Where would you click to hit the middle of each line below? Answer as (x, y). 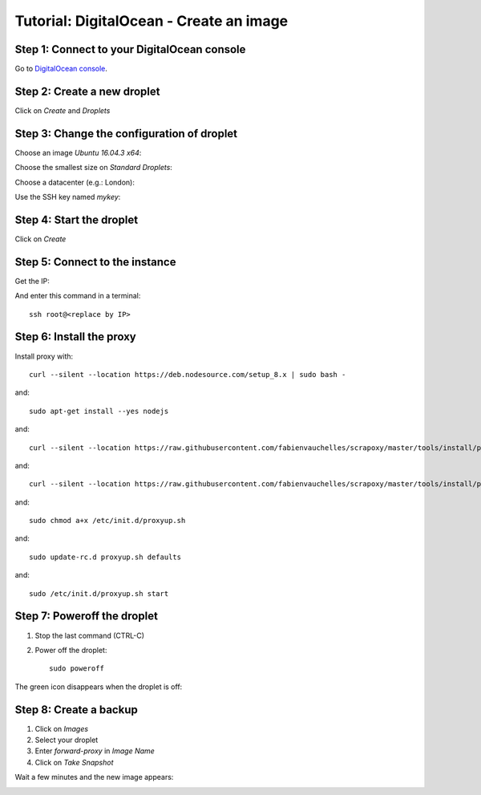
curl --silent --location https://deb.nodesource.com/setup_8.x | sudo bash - (188, 374)
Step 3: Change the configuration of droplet (126, 134)
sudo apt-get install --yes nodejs (99, 411)
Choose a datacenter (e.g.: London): (75, 182)
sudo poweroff (77, 669)
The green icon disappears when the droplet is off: (99, 687)
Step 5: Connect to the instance (95, 262)
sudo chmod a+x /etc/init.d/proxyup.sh (107, 521)
